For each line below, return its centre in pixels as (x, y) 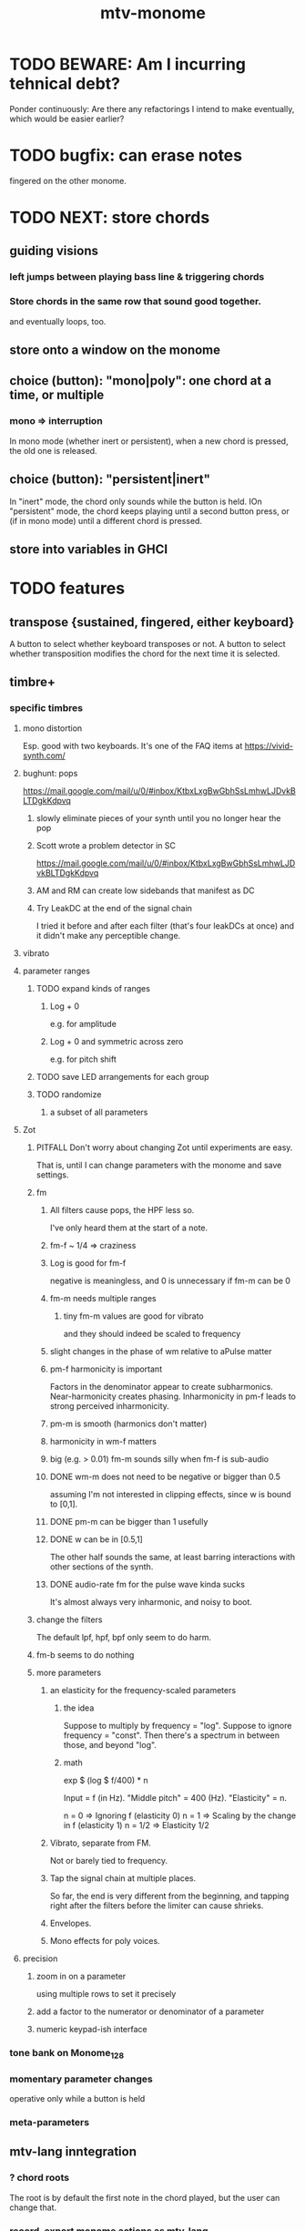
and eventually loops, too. (58, 321)
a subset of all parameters (99, 1112)
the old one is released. (53, 450)
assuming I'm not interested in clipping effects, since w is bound (170, 1494)
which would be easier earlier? (67, 118)
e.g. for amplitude (83, 1023)
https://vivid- (269, 745)
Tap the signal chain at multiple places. (123, 1878)
